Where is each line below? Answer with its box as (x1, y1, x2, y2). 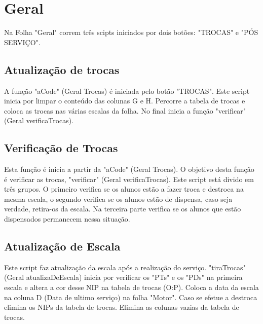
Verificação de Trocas (4, 140, 118, 156)
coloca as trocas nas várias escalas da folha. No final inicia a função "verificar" (4, 105, 246, 116)
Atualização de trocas (4, 61, 120, 77)
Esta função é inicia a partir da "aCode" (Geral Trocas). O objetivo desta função (4, 164, 254, 174)
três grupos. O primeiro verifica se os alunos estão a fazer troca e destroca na (4, 184, 244, 194)
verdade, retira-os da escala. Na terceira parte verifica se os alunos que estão (4, 203, 241, 214)
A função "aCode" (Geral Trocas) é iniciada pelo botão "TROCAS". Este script (4, 85, 250, 96)
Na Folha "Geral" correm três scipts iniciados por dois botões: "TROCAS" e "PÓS (4, 27, 258, 38)
